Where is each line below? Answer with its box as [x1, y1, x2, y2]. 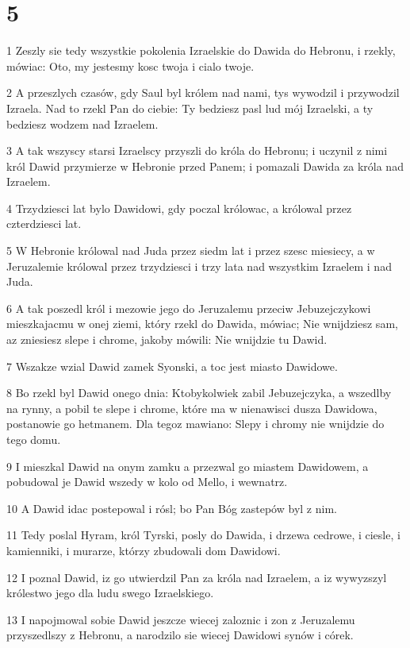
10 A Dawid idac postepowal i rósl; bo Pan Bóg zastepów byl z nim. [6, 499, 337, 516]
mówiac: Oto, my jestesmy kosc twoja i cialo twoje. [6, 57, 255, 74]
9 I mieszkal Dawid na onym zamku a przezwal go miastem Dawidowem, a [6, 457, 369, 474]
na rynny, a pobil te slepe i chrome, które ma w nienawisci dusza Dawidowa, [6, 399, 377, 416]
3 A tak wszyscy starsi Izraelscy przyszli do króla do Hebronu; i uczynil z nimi [6, 142, 388, 159]
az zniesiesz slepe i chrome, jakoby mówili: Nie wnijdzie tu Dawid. [6, 331, 328, 348]
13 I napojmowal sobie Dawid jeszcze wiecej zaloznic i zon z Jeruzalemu [6, 611, 355, 627]
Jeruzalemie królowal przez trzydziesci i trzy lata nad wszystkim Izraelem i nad [6, 257, 392, 274]
